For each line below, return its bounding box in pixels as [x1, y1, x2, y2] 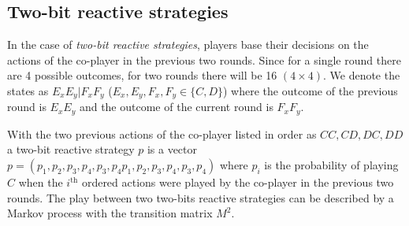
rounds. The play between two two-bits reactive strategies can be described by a [7, 189, 394, 206]
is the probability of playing [264, 157, 399, 173]
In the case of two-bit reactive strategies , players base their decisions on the [7, 36, 369, 53]
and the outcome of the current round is [79, 98, 273, 115]
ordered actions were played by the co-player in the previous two [81, 174, 394, 191]
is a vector [147, 141, 197, 157]
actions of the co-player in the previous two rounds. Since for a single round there [7, 51, 401, 68]
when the [18, 174, 63, 191]
